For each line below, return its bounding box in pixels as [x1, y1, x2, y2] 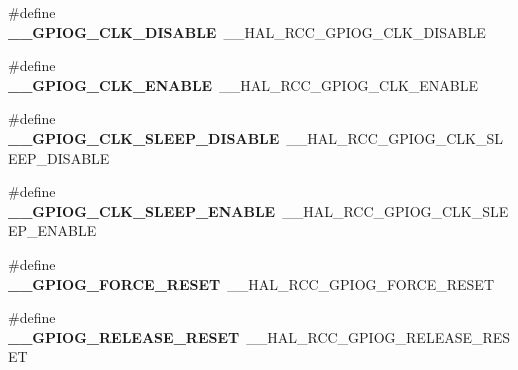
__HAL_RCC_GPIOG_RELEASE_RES [246, 326, 511, 347]
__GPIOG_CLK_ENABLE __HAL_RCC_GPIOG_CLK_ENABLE [8, 74, 479, 95]
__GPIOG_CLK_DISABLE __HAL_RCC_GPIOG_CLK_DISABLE [8, 21, 486, 42]
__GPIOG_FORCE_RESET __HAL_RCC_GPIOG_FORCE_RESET [8, 273, 495, 294]
